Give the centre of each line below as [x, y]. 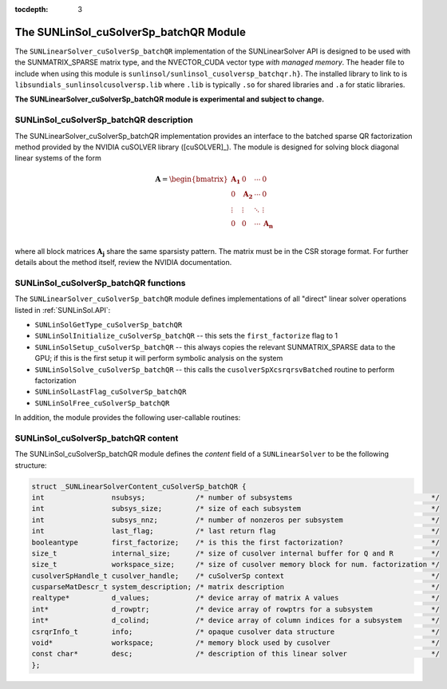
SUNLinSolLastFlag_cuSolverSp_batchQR [111, 392]
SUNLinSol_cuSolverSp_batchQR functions [100, 283]
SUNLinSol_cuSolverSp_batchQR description [104, 120]
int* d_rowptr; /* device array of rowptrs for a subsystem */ [236, 609]
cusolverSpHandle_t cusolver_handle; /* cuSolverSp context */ [236, 576]
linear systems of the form [58, 158]
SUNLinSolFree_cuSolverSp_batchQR [102, 403]
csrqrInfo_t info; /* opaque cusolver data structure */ [236, 632]
